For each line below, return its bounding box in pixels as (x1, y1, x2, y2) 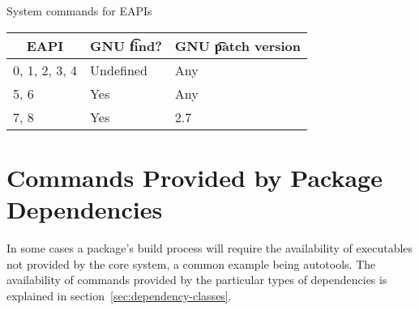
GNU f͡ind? (90, 36, 162, 55)
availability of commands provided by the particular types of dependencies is (6, 271, 387, 288)
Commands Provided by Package (6, 160, 383, 193)
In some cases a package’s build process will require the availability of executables (6, 239, 413, 256)
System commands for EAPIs (6, 2, 152, 19)
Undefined (90, 60, 148, 79)
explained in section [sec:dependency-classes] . (6, 287, 232, 304)
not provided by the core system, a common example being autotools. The (6, 255, 376, 272)
